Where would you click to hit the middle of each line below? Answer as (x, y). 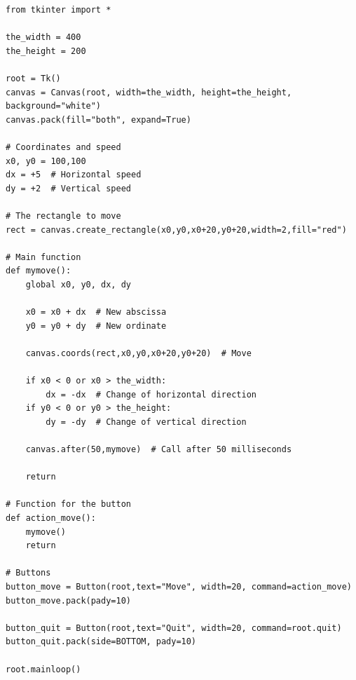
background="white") (54, 106)
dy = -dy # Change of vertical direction (146, 422)
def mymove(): (39, 271)
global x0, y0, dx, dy (78, 284)
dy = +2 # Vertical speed (68, 188)
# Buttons (28, 573)
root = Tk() (33, 78)
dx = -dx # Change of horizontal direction (151, 394)
